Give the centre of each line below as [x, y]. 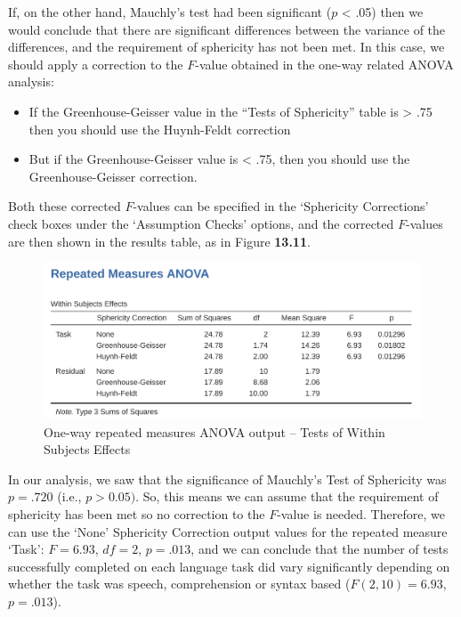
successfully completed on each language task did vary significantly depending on [229, 566]
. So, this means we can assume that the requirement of [287, 496]
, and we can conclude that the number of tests [319, 549]
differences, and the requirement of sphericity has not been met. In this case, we [226, 47]
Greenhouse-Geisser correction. [113, 176]
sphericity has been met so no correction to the [137, 514]
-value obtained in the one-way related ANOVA [324, 64]
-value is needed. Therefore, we [361, 514]
